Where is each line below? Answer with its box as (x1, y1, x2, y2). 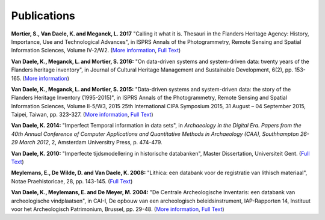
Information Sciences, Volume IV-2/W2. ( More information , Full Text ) (11, 47, 181, 54)
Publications (11, 9, 75, 22)
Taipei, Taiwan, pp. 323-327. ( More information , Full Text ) (11, 111, 153, 118)
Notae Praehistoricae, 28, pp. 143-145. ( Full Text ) (11, 177, 133, 185)
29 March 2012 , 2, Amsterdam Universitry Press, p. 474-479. (11, 139, 162, 146)
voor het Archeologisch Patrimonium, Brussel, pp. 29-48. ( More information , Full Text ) (11, 205, 225, 213)
